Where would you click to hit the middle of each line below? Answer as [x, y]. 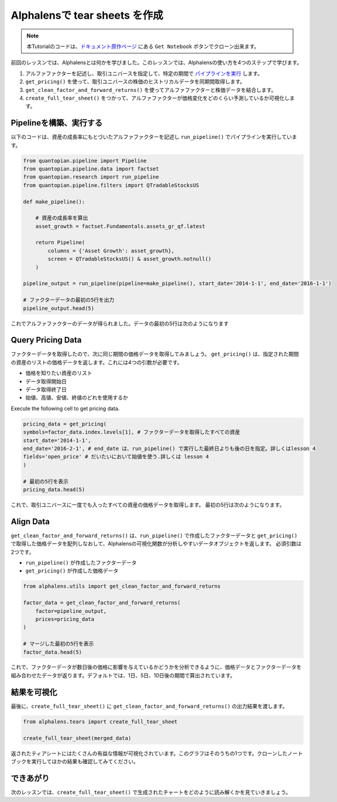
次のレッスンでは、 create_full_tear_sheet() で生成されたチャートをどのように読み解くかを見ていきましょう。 [151, 792]
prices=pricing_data [65, 619]
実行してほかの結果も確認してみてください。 [85, 761]
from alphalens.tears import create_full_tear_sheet [100, 721]
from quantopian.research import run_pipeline [91, 177]
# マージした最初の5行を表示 [59, 644]
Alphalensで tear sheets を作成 [87, 15]
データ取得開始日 [46, 381]
